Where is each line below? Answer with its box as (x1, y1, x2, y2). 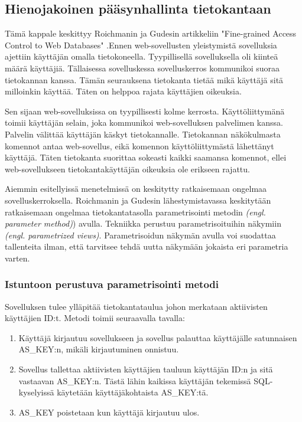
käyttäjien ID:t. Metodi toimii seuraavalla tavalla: (5, 312, 185, 324)
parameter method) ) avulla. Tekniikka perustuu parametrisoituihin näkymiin (5, 217, 281, 230)
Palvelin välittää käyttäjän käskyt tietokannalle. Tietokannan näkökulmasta (5, 127, 281, 140)
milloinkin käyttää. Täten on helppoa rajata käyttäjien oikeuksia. (5, 85, 242, 97)
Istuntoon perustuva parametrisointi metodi (5, 277, 219, 292)
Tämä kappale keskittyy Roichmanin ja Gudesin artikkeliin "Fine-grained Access (5, 27, 297, 40)
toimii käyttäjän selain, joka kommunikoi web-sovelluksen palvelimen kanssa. (5, 116, 283, 129)
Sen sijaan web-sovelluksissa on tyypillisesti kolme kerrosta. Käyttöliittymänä (5, 104, 285, 117)
